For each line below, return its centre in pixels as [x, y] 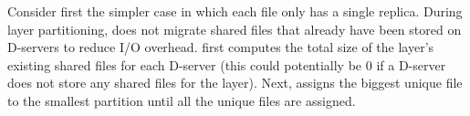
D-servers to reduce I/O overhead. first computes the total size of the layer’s [221, 47]
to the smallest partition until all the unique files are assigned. [182, 100]
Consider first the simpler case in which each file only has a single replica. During [235, 11]
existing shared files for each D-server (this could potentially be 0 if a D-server [227, 64]
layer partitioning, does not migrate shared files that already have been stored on [235, 29]
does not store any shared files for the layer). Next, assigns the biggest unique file [235, 83]
